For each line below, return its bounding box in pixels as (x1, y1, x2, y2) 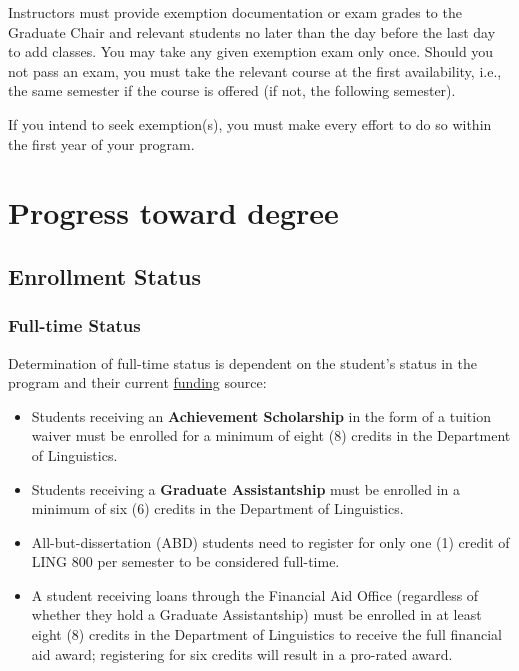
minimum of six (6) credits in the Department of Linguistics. (31, 498, 404, 519)
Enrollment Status (8, 260, 201, 291)
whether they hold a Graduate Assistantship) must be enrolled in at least (31, 604, 482, 625)
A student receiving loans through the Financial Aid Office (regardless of (31, 584, 479, 605)
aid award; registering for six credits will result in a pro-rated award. (31, 643, 453, 664)
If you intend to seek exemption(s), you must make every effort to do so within (8, 113, 492, 134)
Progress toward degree (8, 192, 339, 233)
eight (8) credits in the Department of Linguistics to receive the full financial (31, 624, 502, 645)
